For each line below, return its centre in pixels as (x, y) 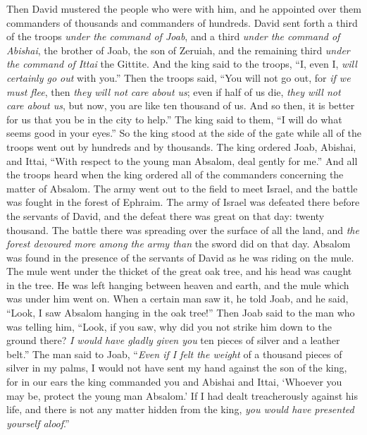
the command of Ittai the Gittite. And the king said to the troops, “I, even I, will (182, 64)
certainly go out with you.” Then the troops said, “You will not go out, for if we (179, 77)
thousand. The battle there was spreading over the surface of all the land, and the (183, 229)
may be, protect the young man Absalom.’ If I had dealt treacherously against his (182, 395)
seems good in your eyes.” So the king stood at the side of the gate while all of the (184, 133)
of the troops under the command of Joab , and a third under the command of (173, 36)
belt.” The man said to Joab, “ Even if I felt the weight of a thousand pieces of (174, 354)
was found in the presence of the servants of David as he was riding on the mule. (180, 257)
